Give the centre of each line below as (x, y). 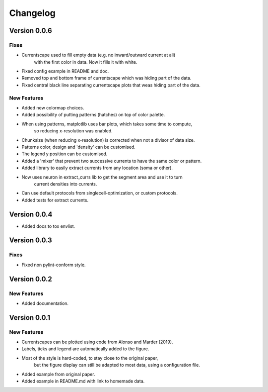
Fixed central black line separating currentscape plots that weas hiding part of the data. (111, 85)
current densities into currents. (66, 184)
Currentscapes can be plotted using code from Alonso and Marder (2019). (97, 342)
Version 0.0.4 (31, 214)
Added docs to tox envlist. (48, 226)
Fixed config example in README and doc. (65, 71)
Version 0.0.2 (31, 279)
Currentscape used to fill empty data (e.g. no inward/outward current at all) (99, 55)
